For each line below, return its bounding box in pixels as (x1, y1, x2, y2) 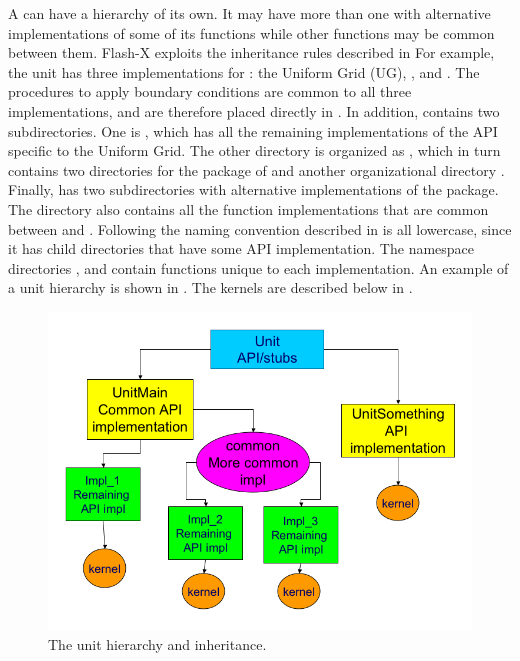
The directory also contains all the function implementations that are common (8, 198, 489, 219)
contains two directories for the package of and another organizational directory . (8, 159, 505, 180)
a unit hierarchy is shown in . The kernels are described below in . (8, 277, 413, 298)
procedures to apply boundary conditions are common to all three (8, 81, 412, 102)
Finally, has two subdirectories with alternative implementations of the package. (8, 179, 499, 200)
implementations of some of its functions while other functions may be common (8, 22, 495, 43)
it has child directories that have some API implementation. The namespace (8, 238, 475, 259)
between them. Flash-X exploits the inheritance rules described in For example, (8, 42, 495, 63)
